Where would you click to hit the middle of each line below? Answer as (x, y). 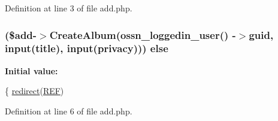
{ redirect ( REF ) (34, 91)
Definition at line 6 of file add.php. (69, 111)
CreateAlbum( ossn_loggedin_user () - (143, 34)
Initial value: (31, 70)
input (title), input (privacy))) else (87, 48)
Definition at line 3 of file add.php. (69, 8)
